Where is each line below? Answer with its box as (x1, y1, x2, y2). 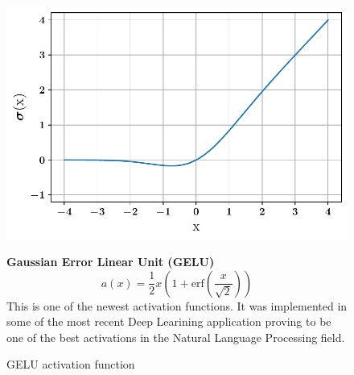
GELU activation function (6, 356, 135, 373)
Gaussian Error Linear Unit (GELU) (6, 253, 215, 270)
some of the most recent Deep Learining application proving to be (6, 313, 331, 330)
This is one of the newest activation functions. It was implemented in (6, 297, 348, 314)
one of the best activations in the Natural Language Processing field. (6, 328, 345, 345)
